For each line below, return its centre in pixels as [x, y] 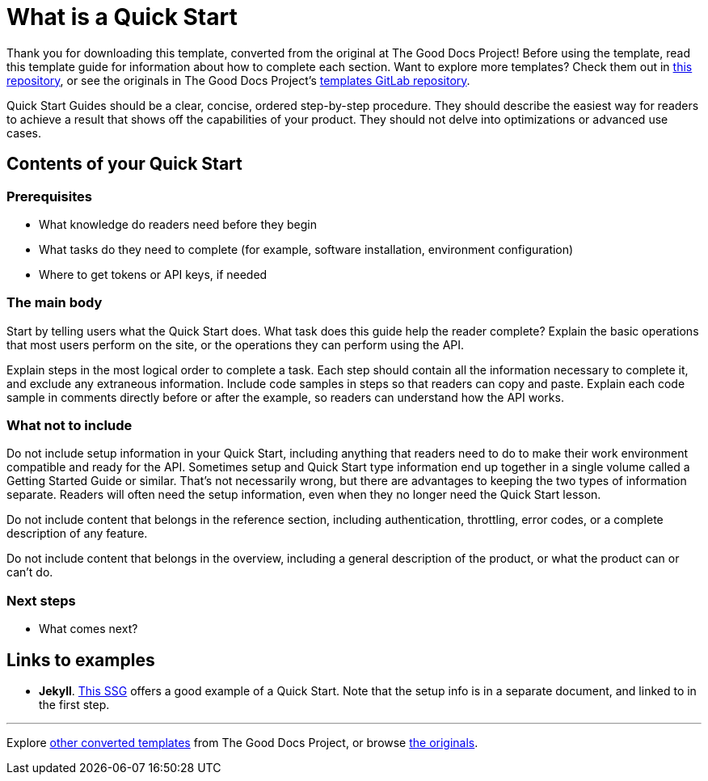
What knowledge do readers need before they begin [178, 224]
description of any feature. [77, 534]
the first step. [74, 705]
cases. [24, 133]
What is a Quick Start [122, 17]
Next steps [41, 600]
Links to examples [81, 660]
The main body [55, 303]
